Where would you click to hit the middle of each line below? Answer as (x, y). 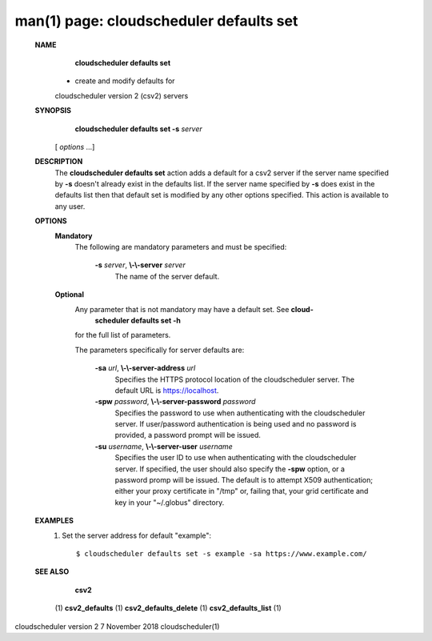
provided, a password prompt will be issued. (188, 435)
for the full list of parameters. (123, 335)
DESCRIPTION (59, 162)
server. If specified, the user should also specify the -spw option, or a (230, 469)
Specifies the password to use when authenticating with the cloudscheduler (240, 413)
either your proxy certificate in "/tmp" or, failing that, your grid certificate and (242, 491)
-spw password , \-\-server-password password (175, 402)
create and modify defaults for (125, 81)
